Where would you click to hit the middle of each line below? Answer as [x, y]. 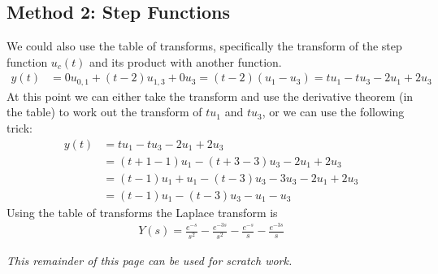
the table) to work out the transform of [104, 112]
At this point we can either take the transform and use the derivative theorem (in [210, 96]
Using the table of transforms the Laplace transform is [142, 212]
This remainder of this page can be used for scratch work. [150, 260]
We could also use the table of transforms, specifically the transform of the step [204, 46]
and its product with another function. [186, 61]
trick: [20, 128]
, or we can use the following [333, 112]
